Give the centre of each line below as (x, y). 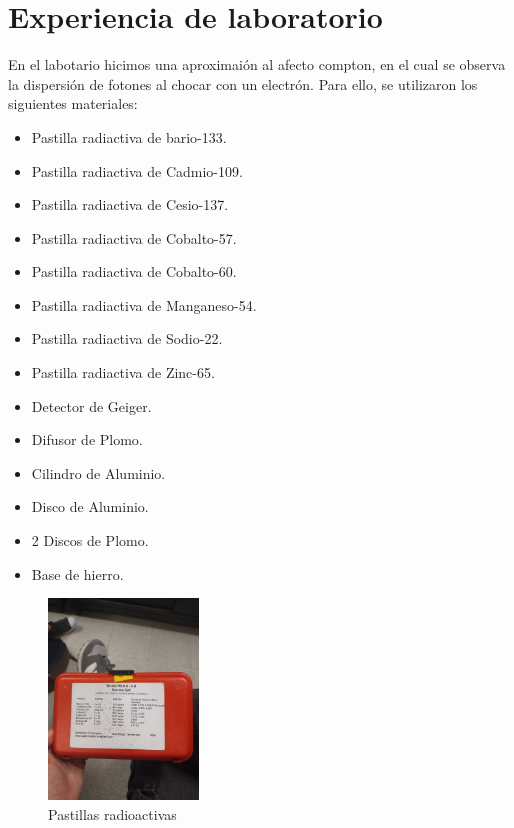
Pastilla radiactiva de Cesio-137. (130, 204)
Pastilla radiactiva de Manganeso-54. (144, 304)
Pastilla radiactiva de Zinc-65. (123, 372)
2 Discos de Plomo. (90, 540)
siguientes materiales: (73, 103)
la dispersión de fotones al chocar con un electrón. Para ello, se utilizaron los (243, 83)
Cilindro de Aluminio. (98, 472)
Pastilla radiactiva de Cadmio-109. (137, 170)
